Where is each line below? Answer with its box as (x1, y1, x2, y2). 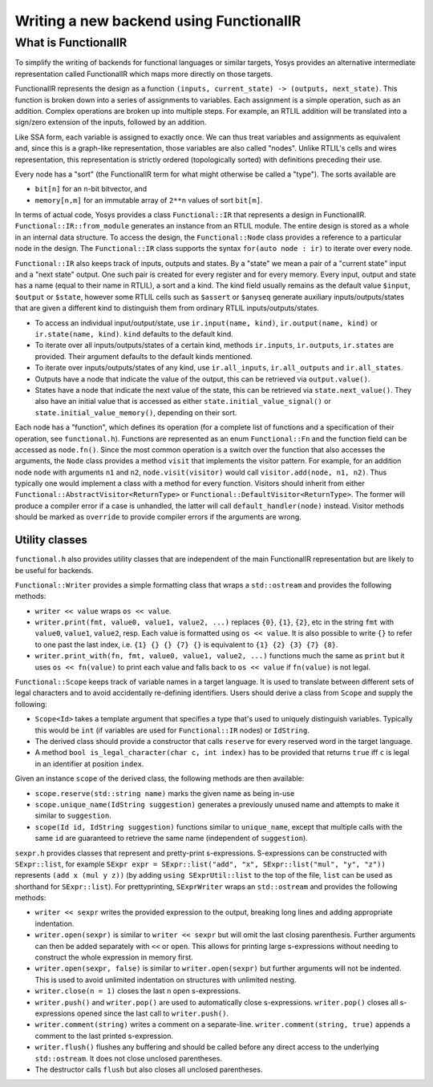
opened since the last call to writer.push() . (76, 1008, 229, 1018)
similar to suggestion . (34, 810, 112, 821)
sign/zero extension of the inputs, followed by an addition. (14, 117, 207, 127)
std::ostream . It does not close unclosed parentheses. (34, 1053, 222, 1063)
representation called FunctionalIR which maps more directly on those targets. (14, 69, 273, 79)
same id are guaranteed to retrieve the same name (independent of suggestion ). (34, 834, 308, 843)
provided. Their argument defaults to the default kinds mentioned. (34, 351, 253, 361)
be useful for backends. (14, 565, 94, 575)
